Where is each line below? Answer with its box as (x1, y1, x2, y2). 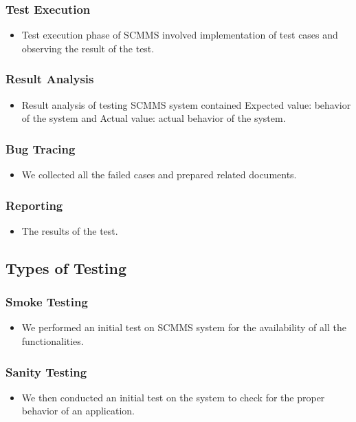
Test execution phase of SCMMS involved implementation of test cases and (21, 28, 338, 42)
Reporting (5, 196, 63, 213)
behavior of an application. (21, 403, 135, 418)
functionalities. (21, 334, 84, 348)
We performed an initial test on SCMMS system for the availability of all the (21, 320, 346, 335)
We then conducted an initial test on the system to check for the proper (21, 390, 325, 404)
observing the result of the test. (21, 41, 155, 55)
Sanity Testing (5, 363, 87, 380)
